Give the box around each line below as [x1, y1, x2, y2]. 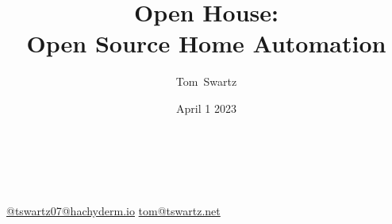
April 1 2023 [176, 99, 236, 116]
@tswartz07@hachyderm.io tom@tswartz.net [6, 202, 221, 218]
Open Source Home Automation [26, 27, 386, 60]
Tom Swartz [175, 73, 237, 90]
